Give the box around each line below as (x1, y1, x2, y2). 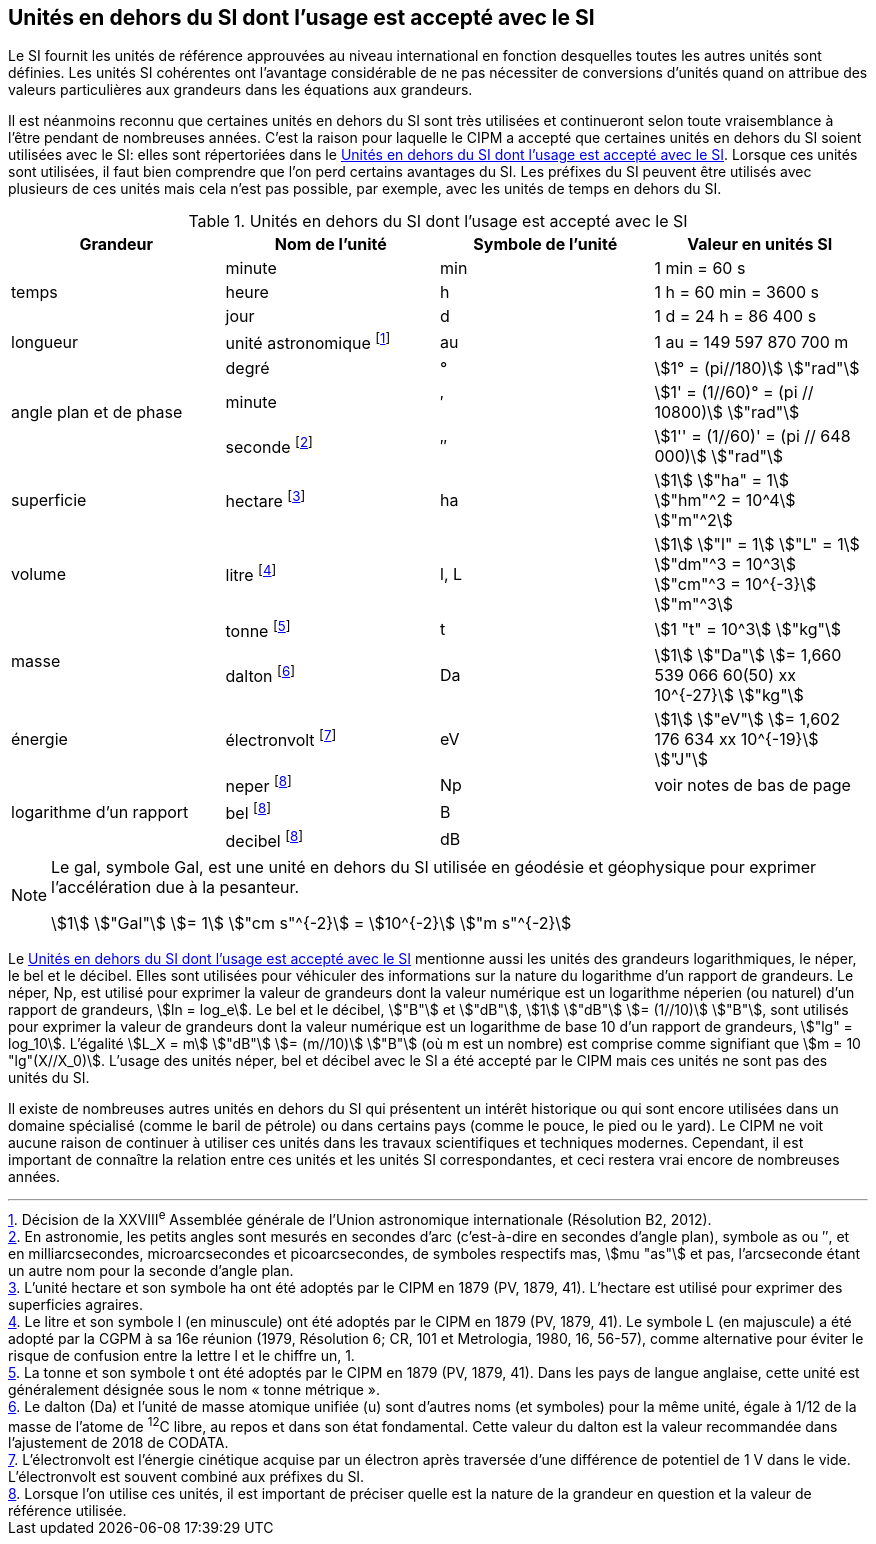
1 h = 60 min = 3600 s (654, 282, 819, 303)
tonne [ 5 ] (225, 617, 291, 642)
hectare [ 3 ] (225, 488, 306, 512)
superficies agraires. (8, 1295, 143, 1313)
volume (11, 563, 66, 584)
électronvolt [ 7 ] (225, 727, 337, 751)
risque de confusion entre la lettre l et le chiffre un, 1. (8, 1346, 355, 1364)
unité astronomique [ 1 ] (225, 330, 391, 354)
